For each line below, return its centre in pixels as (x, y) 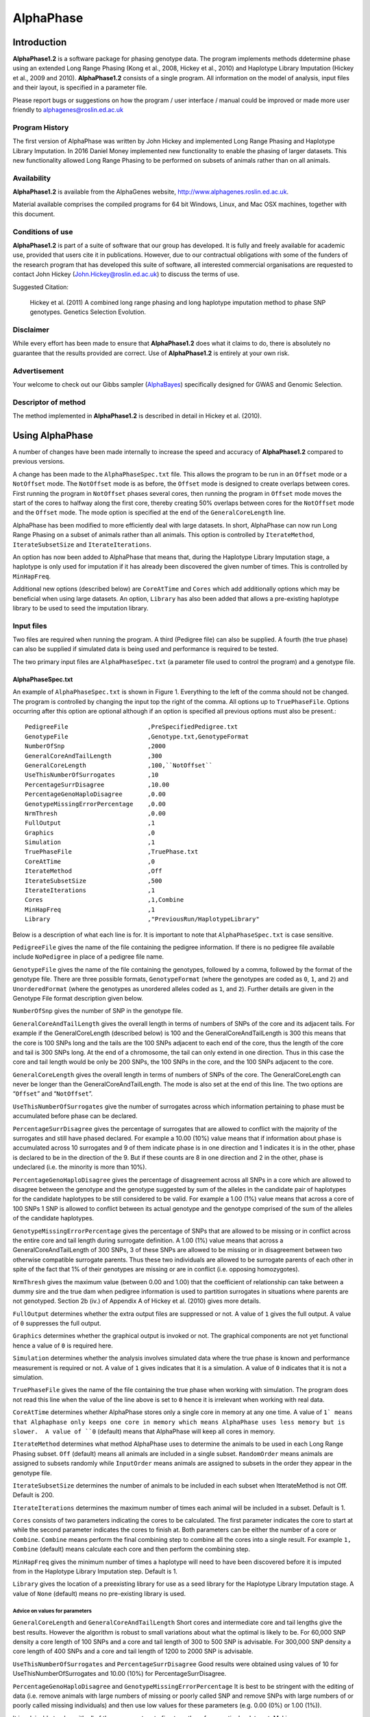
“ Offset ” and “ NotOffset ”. (53, 1094)
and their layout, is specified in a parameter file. (80, 88)
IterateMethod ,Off (94, 871)
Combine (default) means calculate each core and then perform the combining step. (131, 1549)
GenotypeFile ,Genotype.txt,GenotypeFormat (137, 736)
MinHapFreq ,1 (90, 909)
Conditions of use (43, 231)
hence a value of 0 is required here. (63, 1345)
